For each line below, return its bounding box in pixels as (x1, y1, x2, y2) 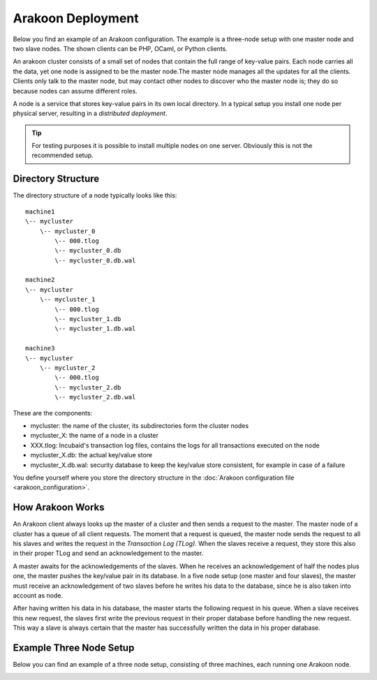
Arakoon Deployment (13, 10, 139, 26)
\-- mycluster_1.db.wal (54, 325, 136, 333)
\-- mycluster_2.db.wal (54, 393, 136, 401)
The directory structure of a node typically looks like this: (13, 191, 177, 200)
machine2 (25, 276, 55, 284)
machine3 (25, 344, 55, 353)
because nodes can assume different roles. (13, 87, 138, 95)
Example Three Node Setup (13, 642, 135, 653)
